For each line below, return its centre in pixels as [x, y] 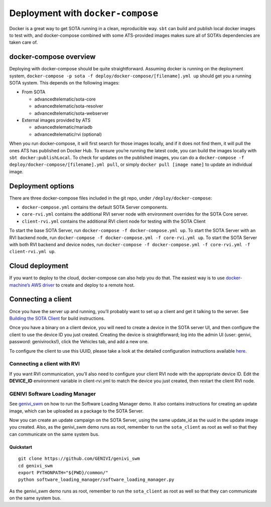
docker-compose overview [52, 57]
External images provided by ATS [56, 120]
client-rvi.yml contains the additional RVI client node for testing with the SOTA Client [114, 221]
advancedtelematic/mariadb [63, 127]
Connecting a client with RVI [45, 364]
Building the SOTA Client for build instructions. [57, 318]
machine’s [20, 285]
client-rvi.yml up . [33, 252]
